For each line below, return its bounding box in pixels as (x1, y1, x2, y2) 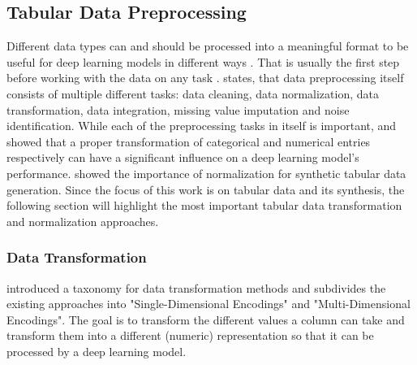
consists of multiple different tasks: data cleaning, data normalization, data (6, 85, 379, 102)
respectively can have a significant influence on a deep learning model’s (6, 149, 359, 166)
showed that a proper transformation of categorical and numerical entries (6, 133, 371, 150)
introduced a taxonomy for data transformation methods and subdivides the (6, 279, 386, 296)
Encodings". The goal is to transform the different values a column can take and (6, 311, 405, 328)
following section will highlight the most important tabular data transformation (6, 197, 402, 214)
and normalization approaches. (6, 212, 159, 229)
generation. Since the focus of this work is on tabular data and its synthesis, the (6, 180, 405, 198)
